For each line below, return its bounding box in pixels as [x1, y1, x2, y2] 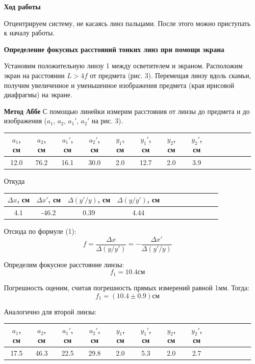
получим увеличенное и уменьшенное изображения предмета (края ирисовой [4, 80, 234, 90]
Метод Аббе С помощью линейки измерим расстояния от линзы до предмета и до [4, 106, 250, 116]
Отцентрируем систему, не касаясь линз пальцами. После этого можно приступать [4, 18, 251, 28]
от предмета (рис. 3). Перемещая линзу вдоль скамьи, [90, 70, 251, 80]
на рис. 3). [91, 115, 123, 126]
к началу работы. [4, 28, 55, 38]
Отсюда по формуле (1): [4, 226, 76, 236]
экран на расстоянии [4, 70, 65, 80]
